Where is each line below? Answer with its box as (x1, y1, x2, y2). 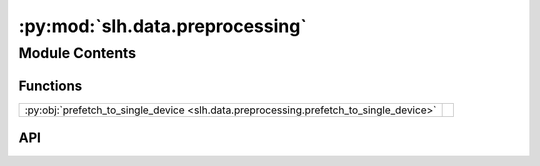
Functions (18, 77, 83, 94)
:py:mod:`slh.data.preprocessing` (18, 15, 307, 37)
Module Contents (18, 44, 137, 62)
